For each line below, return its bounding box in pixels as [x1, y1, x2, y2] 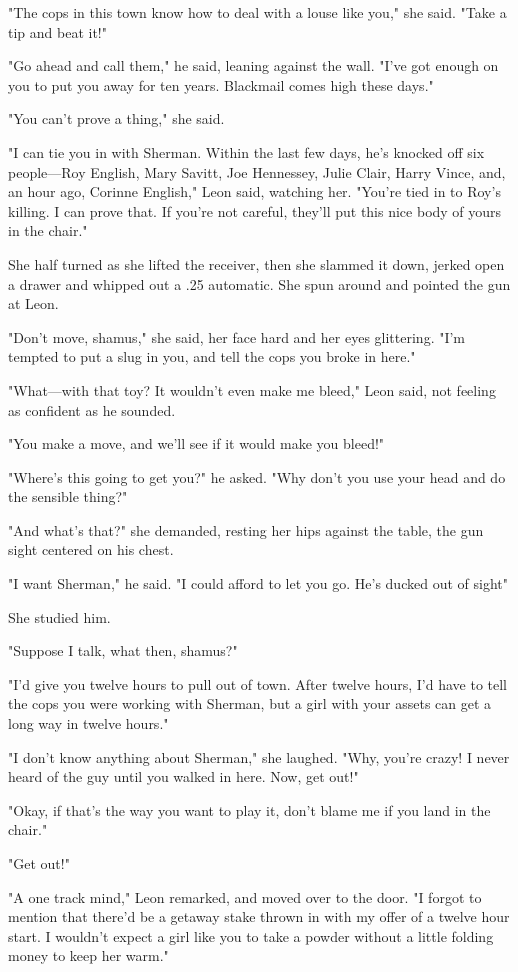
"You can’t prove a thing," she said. [8, 108, 225, 129]
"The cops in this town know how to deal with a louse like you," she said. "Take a [8, 2, 507, 22]
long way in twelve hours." [8, 713, 169, 734]
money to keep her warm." [8, 945, 169, 966]
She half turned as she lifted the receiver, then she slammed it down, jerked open [8, 253, 505, 274]
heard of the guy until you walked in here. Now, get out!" [8, 766, 359, 787]
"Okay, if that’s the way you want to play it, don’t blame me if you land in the [8, 799, 491, 820]
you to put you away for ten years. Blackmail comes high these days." [8, 74, 434, 95]
